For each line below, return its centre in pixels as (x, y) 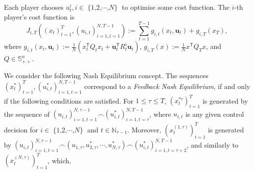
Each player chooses (34, 7)
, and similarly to (213, 144)
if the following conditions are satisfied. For (69, 100)
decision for (21, 129)
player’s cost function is (39, 16)
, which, (59, 160)
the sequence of (27, 114)
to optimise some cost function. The (176, 7)
